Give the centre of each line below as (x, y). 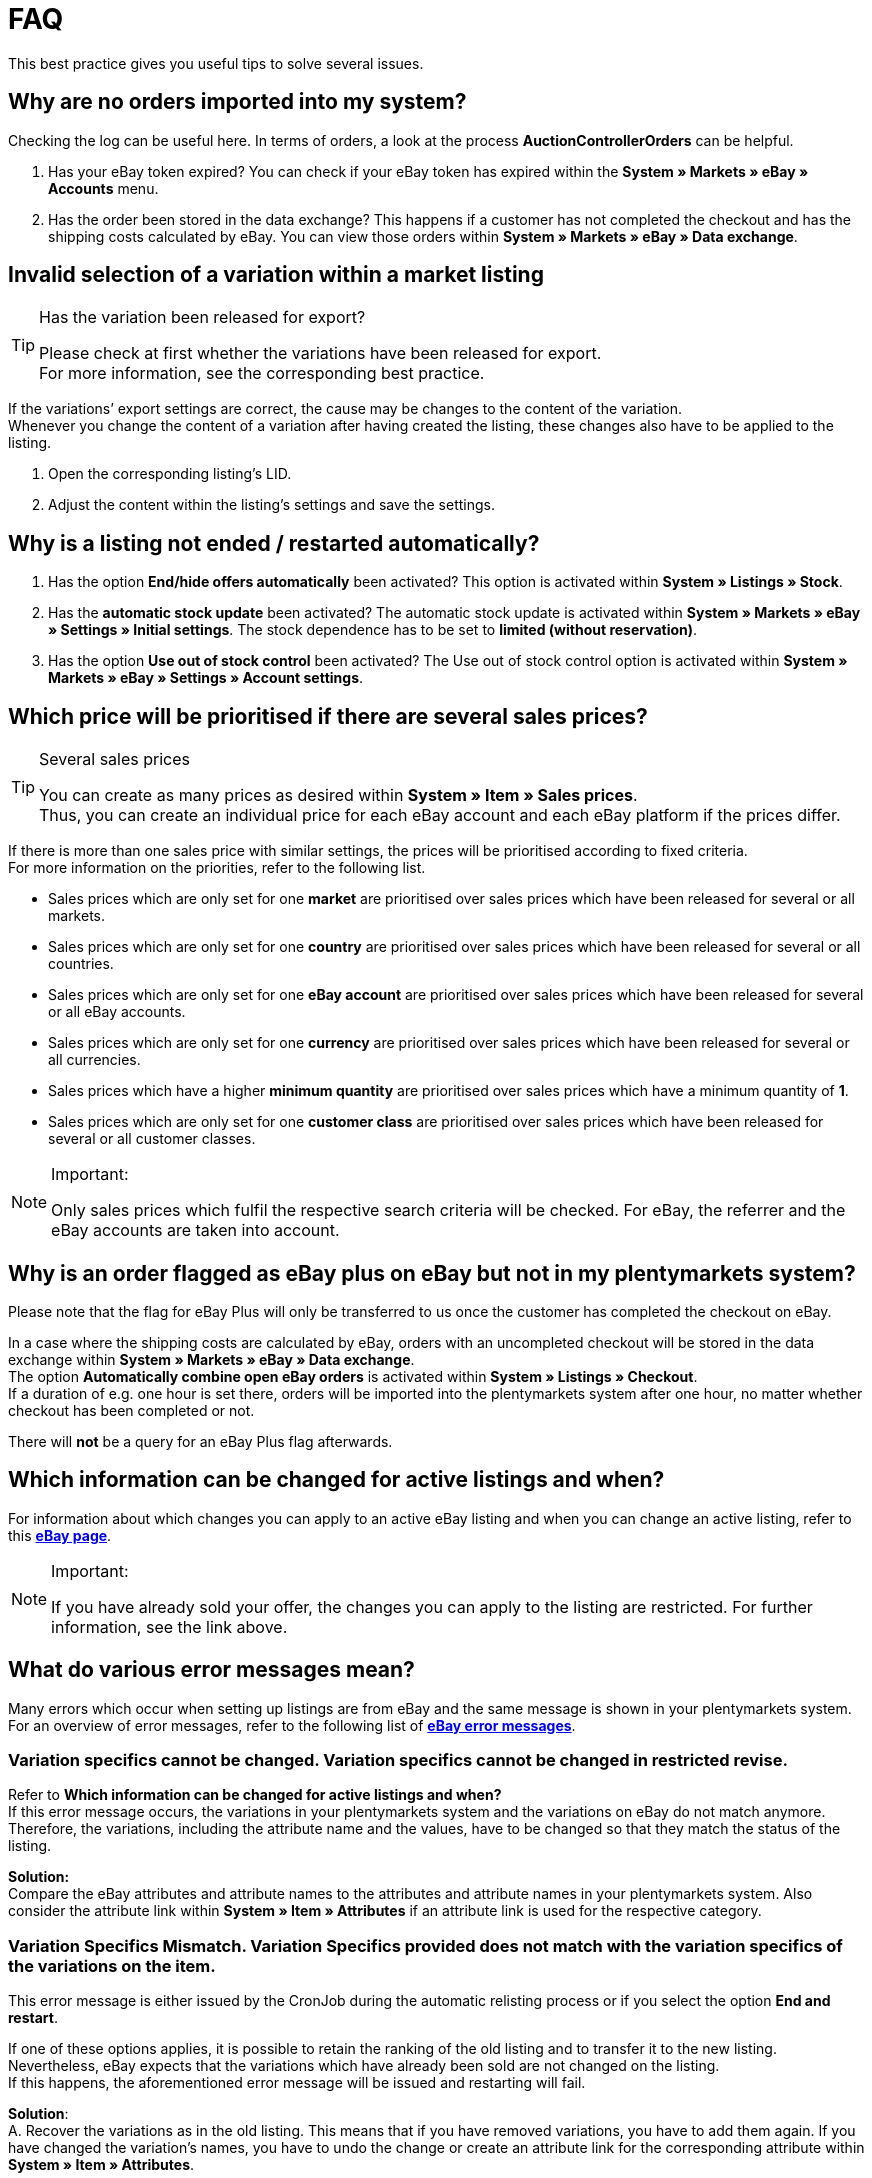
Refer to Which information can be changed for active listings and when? (255, 1795)
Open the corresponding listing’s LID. (170, 474)
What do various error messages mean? (211, 1670)
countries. (81, 964)
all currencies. (94, 1060)
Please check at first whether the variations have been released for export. (320, 353)
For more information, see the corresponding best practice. (262, 373)
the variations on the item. (112, 1965)
